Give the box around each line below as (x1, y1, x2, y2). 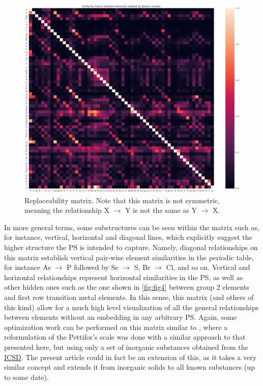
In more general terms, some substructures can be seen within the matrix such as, (4, 222, 259, 232)
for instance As (4, 262, 51, 272)
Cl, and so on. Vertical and (166, 262, 250, 272)
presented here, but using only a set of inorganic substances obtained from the (4, 341, 248, 352)
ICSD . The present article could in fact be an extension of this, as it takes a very (4, 351, 257, 362)
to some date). (4, 371, 49, 382)
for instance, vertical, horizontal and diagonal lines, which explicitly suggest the (4, 232, 252, 242)
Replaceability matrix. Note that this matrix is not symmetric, (24, 195, 220, 205)
